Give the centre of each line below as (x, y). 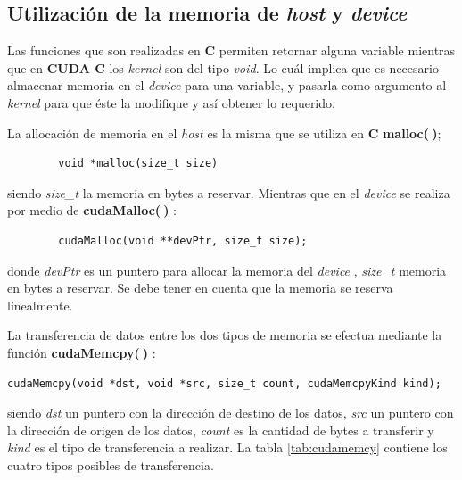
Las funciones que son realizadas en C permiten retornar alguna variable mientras (231, 50)
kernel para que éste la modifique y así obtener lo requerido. (171, 102)
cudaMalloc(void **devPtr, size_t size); (183, 240)
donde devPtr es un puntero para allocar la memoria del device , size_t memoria (227, 270)
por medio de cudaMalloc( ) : (92, 210)
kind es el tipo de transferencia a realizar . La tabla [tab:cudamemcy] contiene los (227, 447)
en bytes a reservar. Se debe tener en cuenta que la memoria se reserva (200, 288)
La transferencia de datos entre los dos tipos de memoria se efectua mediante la (225, 335)
